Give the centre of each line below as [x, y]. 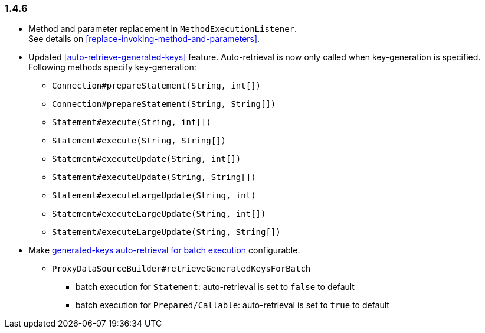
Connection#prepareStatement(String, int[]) [157, 86]
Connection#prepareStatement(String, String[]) [164, 104]
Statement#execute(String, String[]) [139, 141]
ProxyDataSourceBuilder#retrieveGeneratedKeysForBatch [181, 269]
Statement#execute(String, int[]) [132, 123]
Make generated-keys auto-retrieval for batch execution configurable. [164, 250]
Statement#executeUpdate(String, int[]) [147, 159]
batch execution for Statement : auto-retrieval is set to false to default [215, 287]
